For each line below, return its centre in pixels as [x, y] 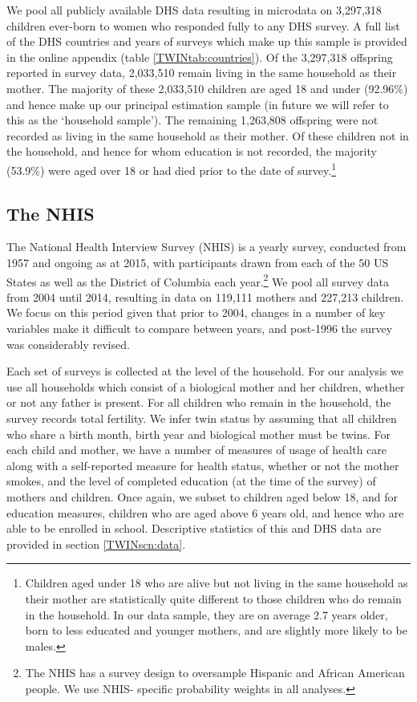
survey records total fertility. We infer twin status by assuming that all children [202, 418]
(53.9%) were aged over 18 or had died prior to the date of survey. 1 [171, 168]
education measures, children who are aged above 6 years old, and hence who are [205, 512]
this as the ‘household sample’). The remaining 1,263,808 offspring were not [192, 120]
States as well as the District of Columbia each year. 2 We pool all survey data [198, 280]
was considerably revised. [68, 344]
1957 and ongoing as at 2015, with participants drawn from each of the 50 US [198, 262]
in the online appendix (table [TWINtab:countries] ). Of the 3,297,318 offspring [200, 57]
